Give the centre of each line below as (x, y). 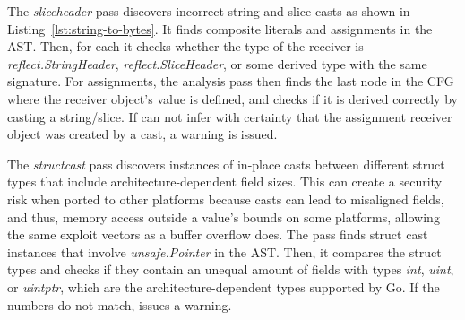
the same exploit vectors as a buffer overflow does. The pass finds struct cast (218, 234)
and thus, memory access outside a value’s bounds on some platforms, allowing (224, 216)
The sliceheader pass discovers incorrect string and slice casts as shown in (209, 11)
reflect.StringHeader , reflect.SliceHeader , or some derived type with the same (217, 63)
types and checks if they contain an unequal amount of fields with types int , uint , (231, 269)
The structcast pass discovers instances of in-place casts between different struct (226, 164)
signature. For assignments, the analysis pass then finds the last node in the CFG (231, 81)
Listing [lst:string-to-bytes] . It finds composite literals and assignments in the (220, 28)
